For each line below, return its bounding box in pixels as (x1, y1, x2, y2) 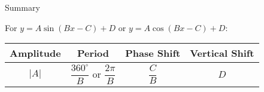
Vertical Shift (190, 46, 254, 60)
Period (77, 46, 110, 60)
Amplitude (10, 46, 61, 60)
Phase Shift (125, 46, 181, 60)
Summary (5, 1, 40, 13)
